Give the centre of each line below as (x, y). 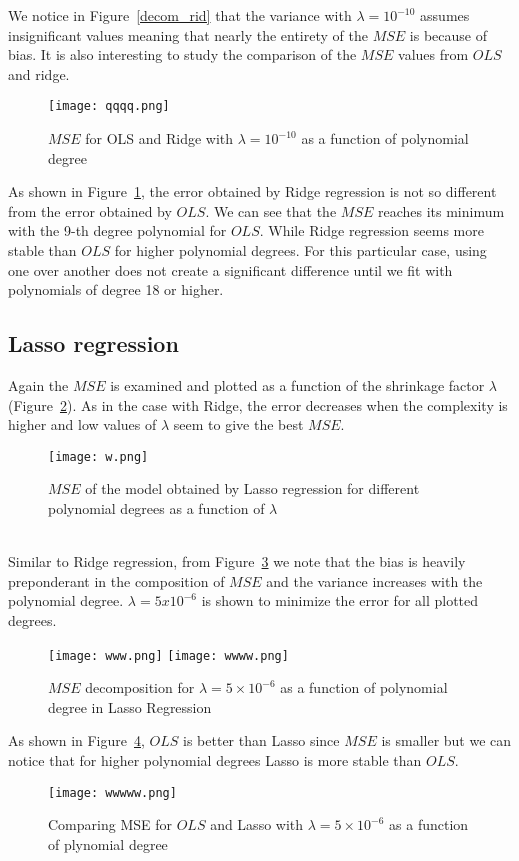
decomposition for (140, 687)
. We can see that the (271, 210)
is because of (448, 34)
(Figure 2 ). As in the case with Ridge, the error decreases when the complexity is (258, 404)
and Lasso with (257, 824)
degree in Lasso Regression (130, 706)
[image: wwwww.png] (112, 792)
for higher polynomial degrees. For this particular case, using (300, 250)
